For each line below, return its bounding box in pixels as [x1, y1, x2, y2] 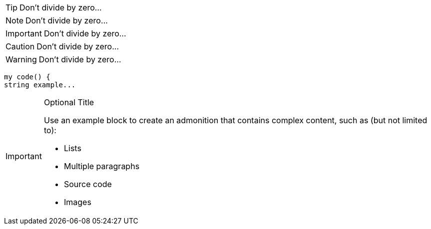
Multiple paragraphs [63, 161, 140, 171]
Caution [5, 41, 35, 51]
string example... [4, 81, 76, 89]
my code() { [4, 73, 50, 81]
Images [63, 197, 91, 207]
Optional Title [43, 97, 94, 107]
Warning [5, 54, 37, 64]
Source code [63, 179, 112, 189]
